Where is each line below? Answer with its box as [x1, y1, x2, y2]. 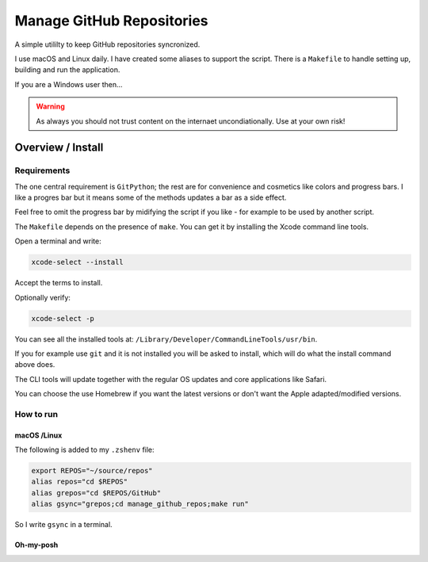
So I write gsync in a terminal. [14, 520, 113, 530]
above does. [14, 360, 55, 369]
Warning [36, 101, 65, 111]
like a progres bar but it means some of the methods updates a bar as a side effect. [14, 193, 287, 202]
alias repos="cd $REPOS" [31, 477, 128, 487]
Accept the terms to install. [14, 278, 103, 288]
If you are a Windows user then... [14, 79, 123, 89]
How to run [14, 408, 59, 419]
